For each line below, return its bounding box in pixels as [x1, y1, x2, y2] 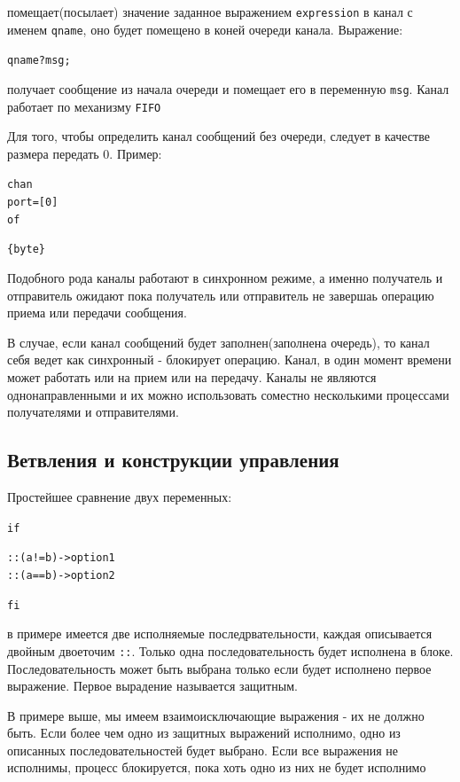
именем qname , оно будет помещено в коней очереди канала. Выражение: [7, 20, 403, 38]
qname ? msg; [7, 54, 71, 67]
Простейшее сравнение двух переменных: [7, 488, 232, 506]
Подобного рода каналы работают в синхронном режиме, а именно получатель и [7, 269, 443, 287]
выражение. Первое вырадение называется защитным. [7, 676, 298, 695]
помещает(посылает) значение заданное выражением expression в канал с [7, 3, 413, 20]
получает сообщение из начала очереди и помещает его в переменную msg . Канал [7, 79, 449, 98]
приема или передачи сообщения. [7, 303, 187, 322]
